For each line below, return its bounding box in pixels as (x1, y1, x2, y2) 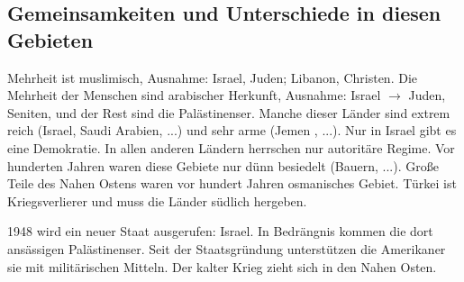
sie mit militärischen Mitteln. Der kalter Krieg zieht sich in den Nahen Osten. (7, 257, 437, 276)
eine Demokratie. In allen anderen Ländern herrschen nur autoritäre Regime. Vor (7, 138, 455, 157)
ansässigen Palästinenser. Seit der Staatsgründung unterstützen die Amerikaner (7, 239, 446, 258)
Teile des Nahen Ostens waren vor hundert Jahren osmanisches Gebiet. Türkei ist (7, 174, 457, 193)
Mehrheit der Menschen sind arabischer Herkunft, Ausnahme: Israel (7, 86, 381, 105)
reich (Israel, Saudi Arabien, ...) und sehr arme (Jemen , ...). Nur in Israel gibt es (7, 121, 457, 140)
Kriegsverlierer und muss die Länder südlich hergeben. (7, 191, 307, 210)
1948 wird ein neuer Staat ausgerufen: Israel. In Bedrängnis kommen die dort (7, 222, 433, 241)
